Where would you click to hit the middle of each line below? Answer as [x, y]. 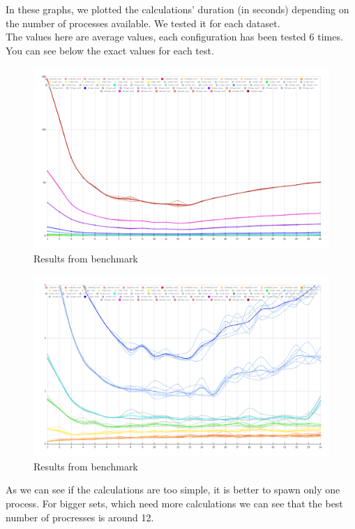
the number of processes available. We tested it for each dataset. [143, 23]
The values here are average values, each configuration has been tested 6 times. [174, 37]
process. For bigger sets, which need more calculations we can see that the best [174, 503]
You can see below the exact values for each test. [110, 50]
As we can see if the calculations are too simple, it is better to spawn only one [173, 490]
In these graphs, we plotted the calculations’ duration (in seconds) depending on [177, 9]
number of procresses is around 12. [80, 517]
